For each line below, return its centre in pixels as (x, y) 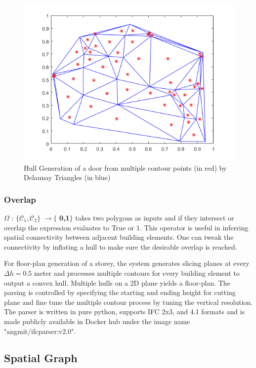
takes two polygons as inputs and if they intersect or (155, 218)
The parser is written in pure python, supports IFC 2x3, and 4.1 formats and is (125, 312)
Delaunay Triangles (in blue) (67, 177)
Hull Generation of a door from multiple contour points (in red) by (125, 167)
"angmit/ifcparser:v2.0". (40, 331)
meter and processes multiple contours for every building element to (137, 273)
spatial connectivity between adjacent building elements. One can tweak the (119, 237)
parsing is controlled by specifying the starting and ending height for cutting (120, 292)
